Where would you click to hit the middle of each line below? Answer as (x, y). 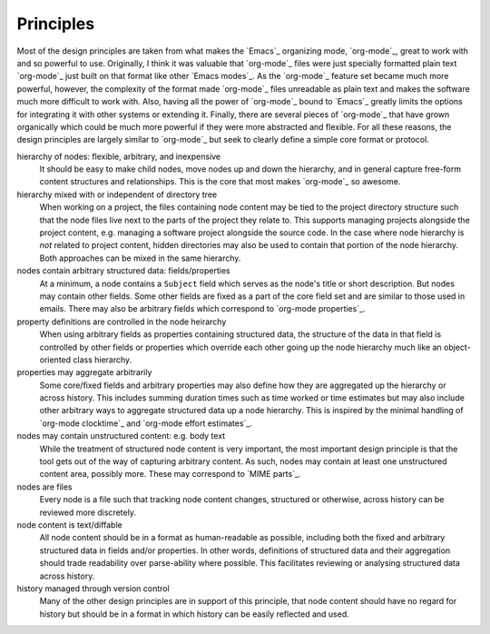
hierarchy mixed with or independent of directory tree (117, 194)
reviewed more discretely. (88, 512)
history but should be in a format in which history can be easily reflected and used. (194, 614)
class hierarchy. (103, 360)
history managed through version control (93, 588)
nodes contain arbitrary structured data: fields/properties (123, 271)
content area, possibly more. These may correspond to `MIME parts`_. (170, 474)
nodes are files (44, 487)
